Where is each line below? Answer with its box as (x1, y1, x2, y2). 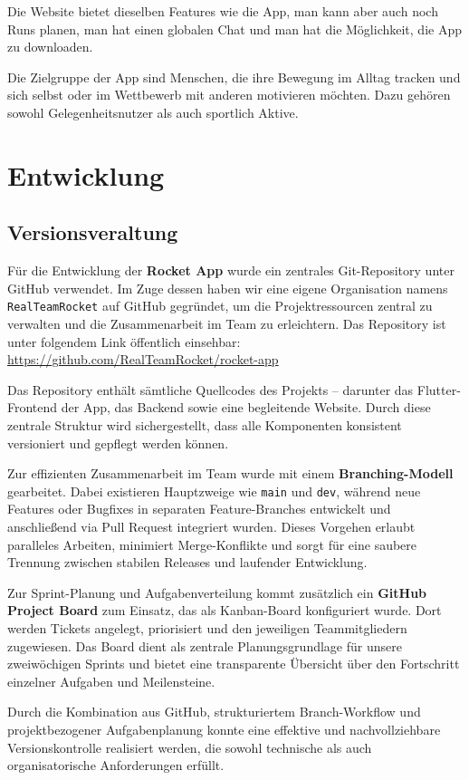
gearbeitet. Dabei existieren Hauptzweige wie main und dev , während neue (7, 481, 421, 500)
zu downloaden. (7, 37, 93, 56)
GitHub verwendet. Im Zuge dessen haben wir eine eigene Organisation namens (7, 278, 448, 297)
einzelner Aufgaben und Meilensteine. (7, 671, 215, 690)
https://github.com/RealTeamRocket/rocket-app (7, 350, 279, 369)
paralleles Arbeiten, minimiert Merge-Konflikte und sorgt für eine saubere (7, 534, 417, 554)
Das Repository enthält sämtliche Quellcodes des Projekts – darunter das (7, 380, 414, 399)
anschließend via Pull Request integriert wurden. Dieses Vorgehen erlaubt (7, 516, 416, 535)
